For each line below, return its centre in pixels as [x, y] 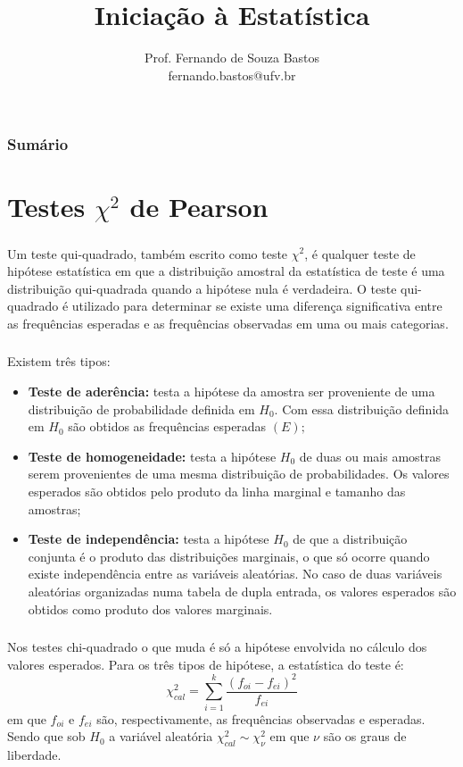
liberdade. [34, 754]
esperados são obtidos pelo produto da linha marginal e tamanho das [217, 491]
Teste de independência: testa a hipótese [149, 539]
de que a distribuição [350, 539]
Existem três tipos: [59, 361]
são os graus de [365, 736]
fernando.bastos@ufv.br [232, 75]
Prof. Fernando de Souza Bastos [232, 58]
